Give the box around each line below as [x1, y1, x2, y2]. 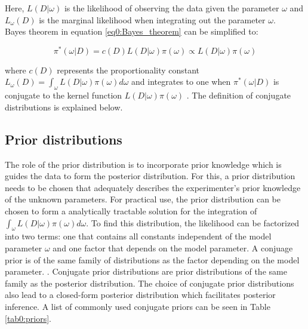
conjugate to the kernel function [5, 89, 122, 102]
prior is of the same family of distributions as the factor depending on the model [5, 253, 300, 266]
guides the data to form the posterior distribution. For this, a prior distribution [5, 170, 295, 182]
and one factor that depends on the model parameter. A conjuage [53, 242, 293, 254]
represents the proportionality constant [57, 63, 200, 76]
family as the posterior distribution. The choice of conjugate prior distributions [5, 276, 294, 289]
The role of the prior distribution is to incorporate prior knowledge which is [5, 158, 282, 170]
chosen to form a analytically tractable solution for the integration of [5, 205, 257, 217]
